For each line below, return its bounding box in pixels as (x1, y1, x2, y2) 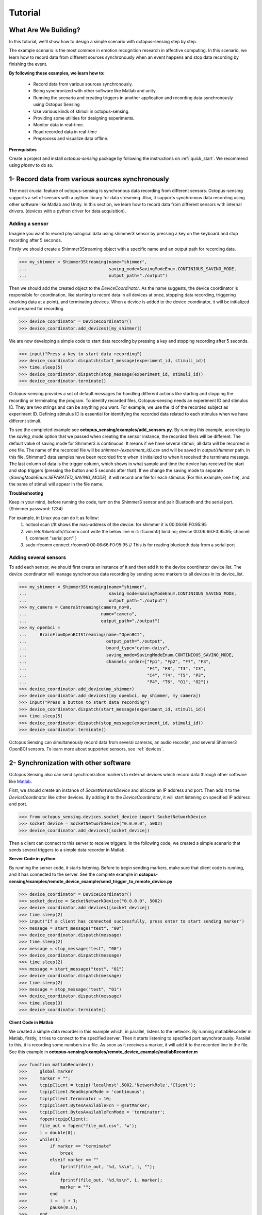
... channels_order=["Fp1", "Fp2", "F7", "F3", (19, 659, 211, 664)
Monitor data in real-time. (33, 122, 84, 128)
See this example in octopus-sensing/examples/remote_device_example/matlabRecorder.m (9, 1049, 198, 1055)
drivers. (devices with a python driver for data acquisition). (9, 208, 126, 214)
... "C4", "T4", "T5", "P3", (19, 672, 206, 678)
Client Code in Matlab (9, 1020, 53, 1025)
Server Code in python (9, 856, 56, 862)
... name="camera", (19, 611, 137, 617)
